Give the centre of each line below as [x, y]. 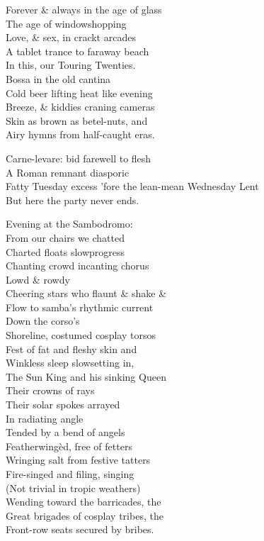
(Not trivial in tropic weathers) [73, 487]
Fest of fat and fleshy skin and [71, 348]
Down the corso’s [43, 321]
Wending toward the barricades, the [84, 502]
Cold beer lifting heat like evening [79, 93]
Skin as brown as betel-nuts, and [77, 120]
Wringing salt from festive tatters [78, 460]
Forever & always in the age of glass [84, 9]
